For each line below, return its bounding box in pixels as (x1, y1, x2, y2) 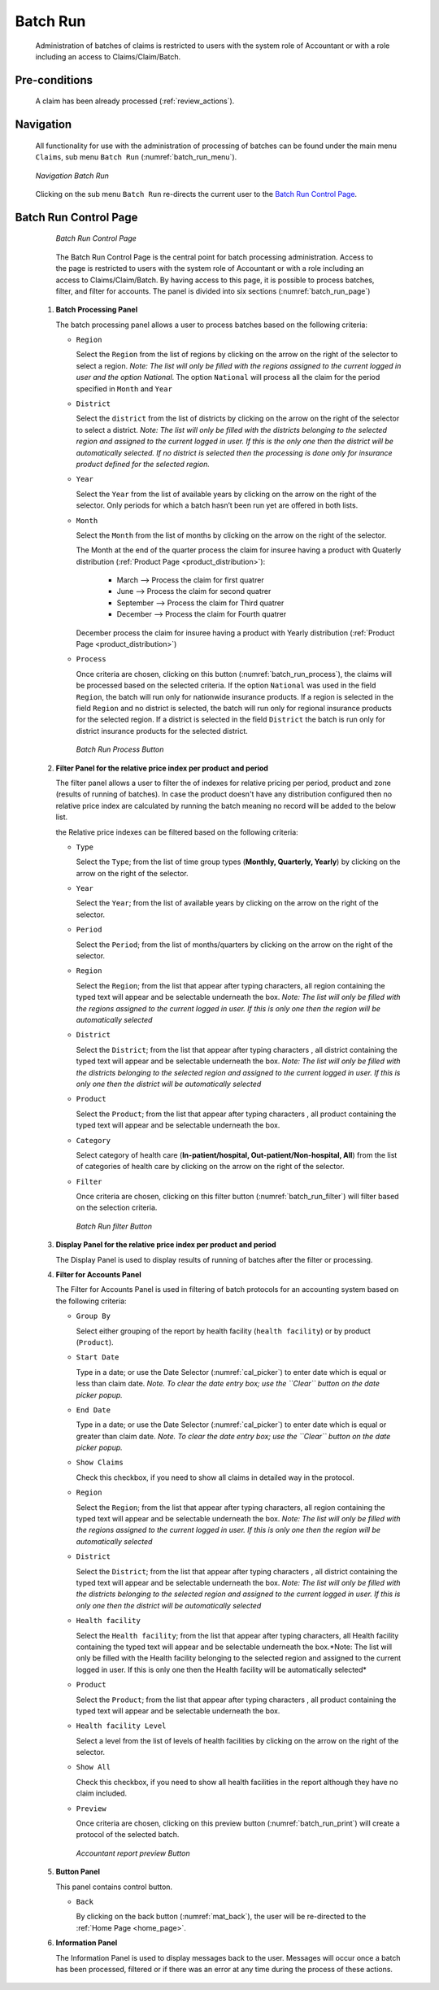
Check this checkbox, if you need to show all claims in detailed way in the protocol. (76, 1473, 355, 1482)
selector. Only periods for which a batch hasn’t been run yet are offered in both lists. (76, 500, 359, 510)
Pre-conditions (15, 73, 93, 87)
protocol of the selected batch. (76, 1830, 180, 1839)
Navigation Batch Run (35, 171, 109, 181)
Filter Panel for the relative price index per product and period (55, 763, 268, 773)
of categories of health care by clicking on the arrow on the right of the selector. (76, 1162, 345, 1172)
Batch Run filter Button (76, 1221, 153, 1231)
